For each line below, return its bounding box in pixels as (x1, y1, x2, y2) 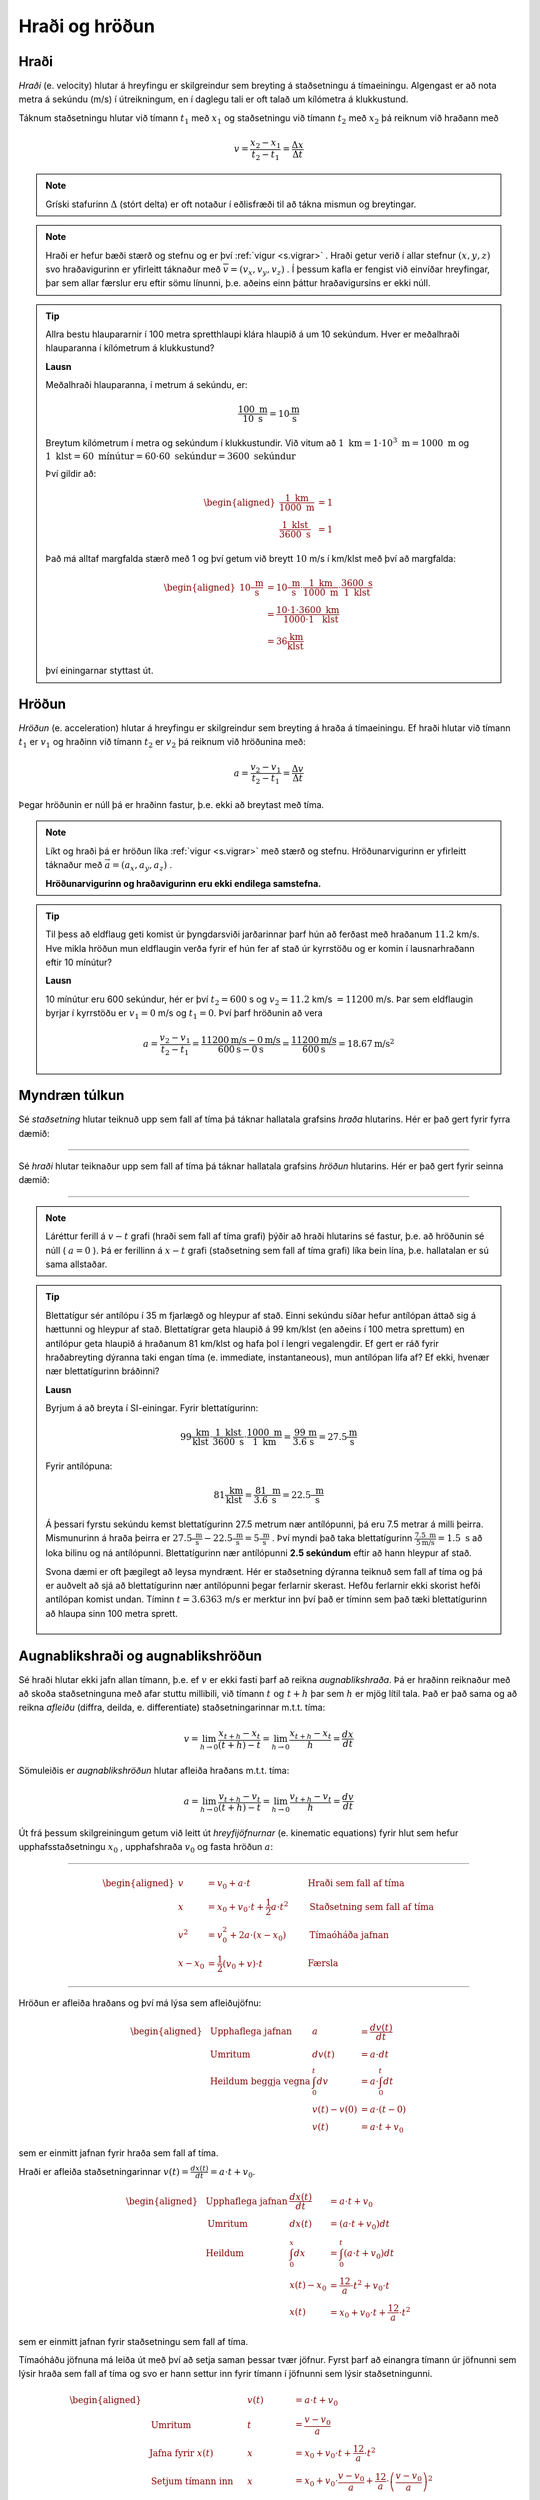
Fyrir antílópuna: (45, 1460, 113, 1472)
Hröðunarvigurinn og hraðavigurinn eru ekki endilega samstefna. (45, 877, 322, 889)
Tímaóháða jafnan (309, 1930, 390, 1941)
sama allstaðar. (45, 1258, 108, 1270)
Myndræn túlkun (18, 1087, 125, 1104)
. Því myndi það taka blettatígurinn (271, 1532, 413, 1544)
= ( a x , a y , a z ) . (111, 859, 173, 873)
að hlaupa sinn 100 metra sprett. (45, 1607, 179, 1619)
